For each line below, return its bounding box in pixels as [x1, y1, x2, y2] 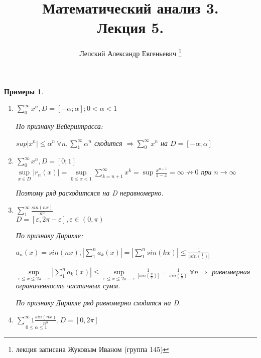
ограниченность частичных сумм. [16, 280, 120, 291]
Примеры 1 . [4, 86, 44, 96]
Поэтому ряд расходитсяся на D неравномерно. [16, 188, 164, 198]
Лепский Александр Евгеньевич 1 [79, 47, 182, 58]
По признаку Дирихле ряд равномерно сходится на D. [16, 297, 181, 307]
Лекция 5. [97, 17, 164, 38]
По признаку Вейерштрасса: [16, 120, 103, 131]
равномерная [212, 266, 250, 277]
